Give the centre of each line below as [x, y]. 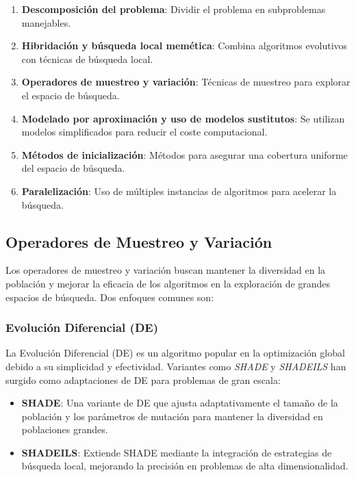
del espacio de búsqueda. [73, 168]
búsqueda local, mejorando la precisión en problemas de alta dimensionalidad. [185, 466]
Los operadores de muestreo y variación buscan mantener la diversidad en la [166, 270]
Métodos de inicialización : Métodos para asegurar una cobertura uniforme [185, 154]
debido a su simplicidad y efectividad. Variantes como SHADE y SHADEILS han [176, 366]
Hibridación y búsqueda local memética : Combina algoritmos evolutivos [185, 46]
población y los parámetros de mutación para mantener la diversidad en [172, 416]
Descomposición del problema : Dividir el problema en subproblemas [174, 9]
